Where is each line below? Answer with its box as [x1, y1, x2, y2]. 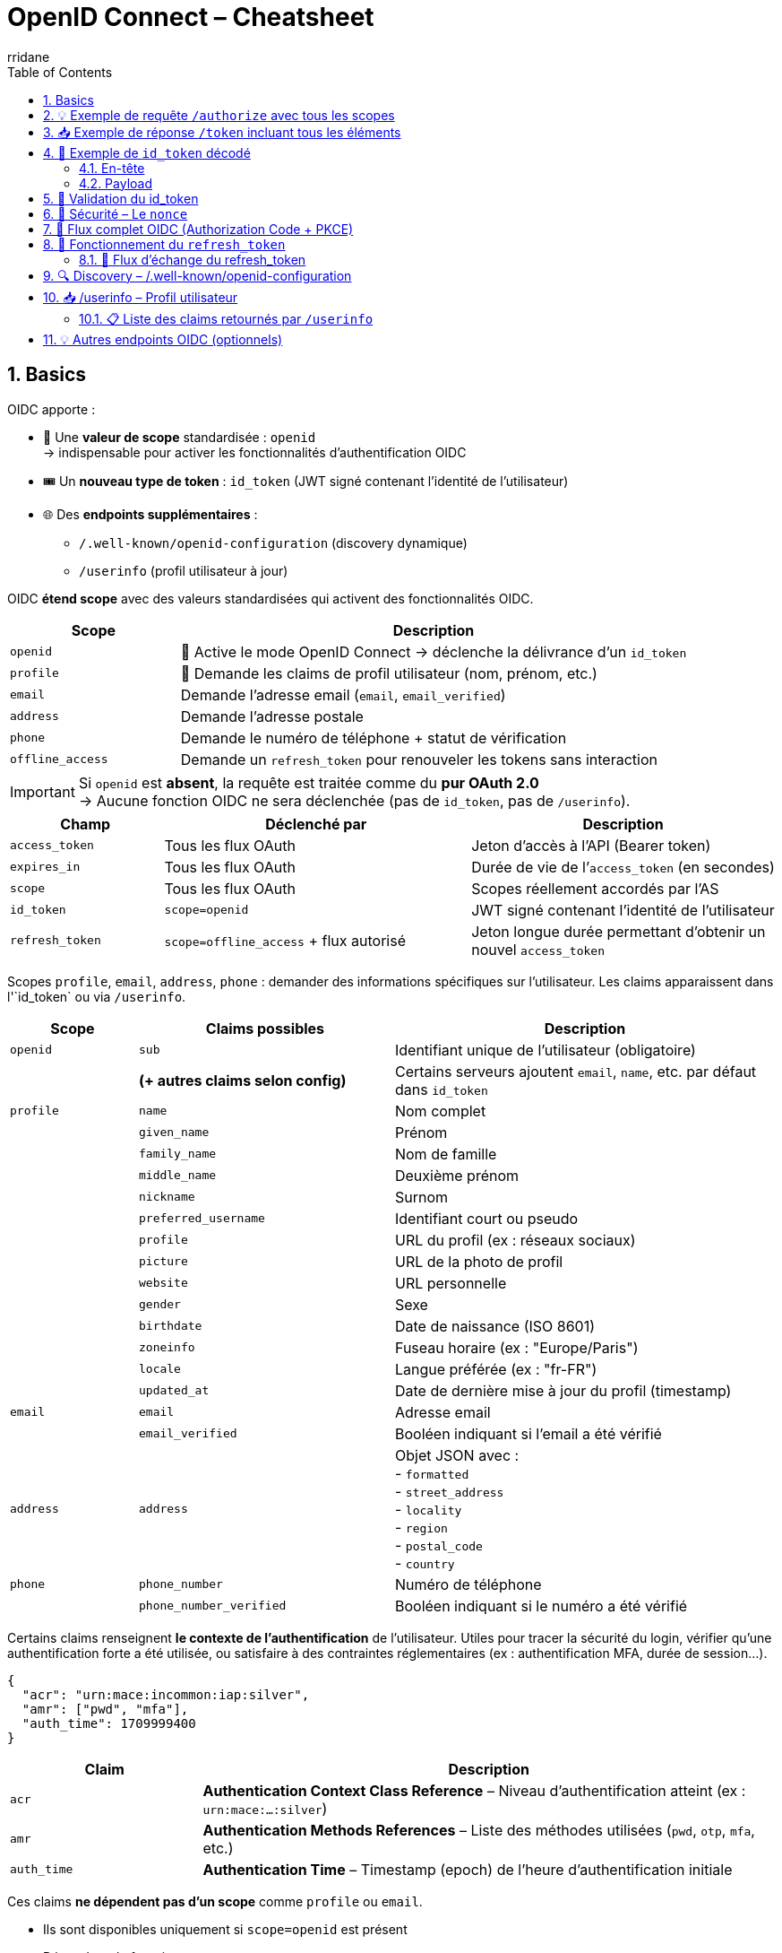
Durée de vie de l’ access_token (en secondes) [471, 857, 775, 876]
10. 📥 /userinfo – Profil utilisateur [43, 289, 238, 305]
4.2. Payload [79, 175, 153, 191]
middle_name [138, 1168, 217, 1183]
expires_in [10, 860, 81, 874]
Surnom [394, 1187, 449, 1206]
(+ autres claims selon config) [138, 1071, 347, 1089]
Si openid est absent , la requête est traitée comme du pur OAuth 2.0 [78, 773, 539, 792]
